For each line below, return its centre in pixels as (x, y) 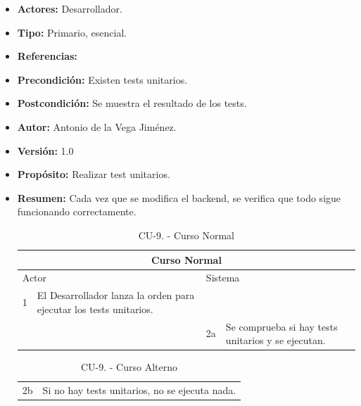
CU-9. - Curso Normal (186, 235)
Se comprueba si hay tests (281, 326)
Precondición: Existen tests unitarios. (102, 79)
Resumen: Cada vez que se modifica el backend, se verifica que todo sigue (179, 197)
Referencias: (47, 56)
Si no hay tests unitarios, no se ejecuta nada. (139, 390)
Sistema (223, 278)
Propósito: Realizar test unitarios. (94, 174)
